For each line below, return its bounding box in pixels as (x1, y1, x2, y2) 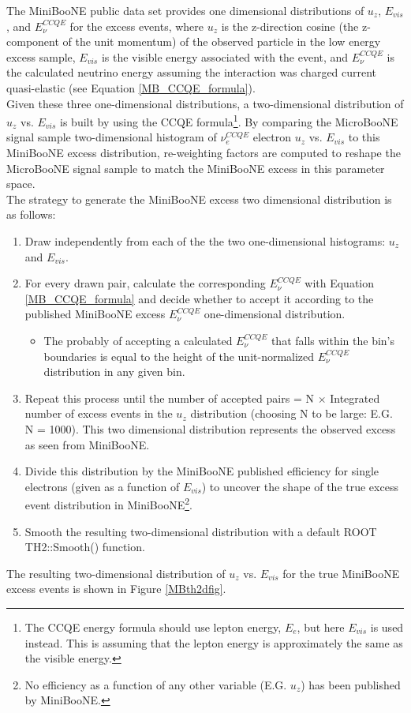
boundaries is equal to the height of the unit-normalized (43, 347, 315, 364)
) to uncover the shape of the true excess (201, 478, 398, 494)
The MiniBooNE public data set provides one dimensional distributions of (6, 2, 364, 18)
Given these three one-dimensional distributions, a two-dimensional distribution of (6, 95, 404, 111)
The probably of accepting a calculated (43, 332, 233, 348)
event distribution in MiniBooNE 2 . (24, 494, 192, 512)
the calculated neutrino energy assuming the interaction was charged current (6, 64, 377, 81)
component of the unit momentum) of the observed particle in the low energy (6, 33, 381, 50)
